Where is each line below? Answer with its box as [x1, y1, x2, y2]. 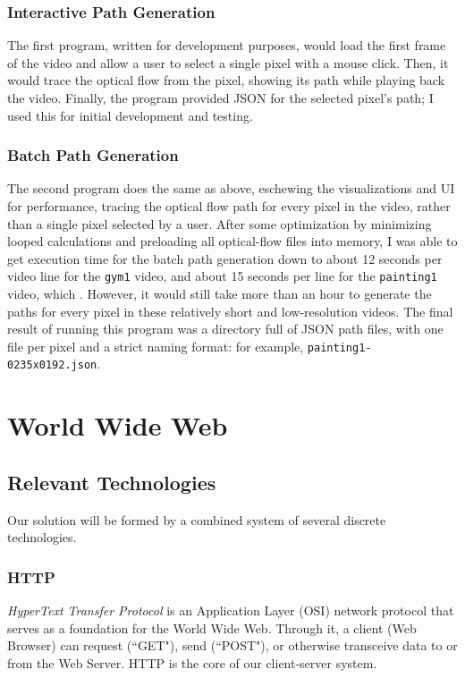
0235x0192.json [7, 359, 97, 372]
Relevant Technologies [7, 468, 216, 496]
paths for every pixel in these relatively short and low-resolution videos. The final [7, 301, 453, 320]
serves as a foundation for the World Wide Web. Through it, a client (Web [7, 618, 417, 637]
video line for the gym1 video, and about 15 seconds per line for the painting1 [7, 267, 437, 285]
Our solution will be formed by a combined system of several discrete [7, 510, 386, 529]
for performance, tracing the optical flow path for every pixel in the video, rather [7, 197, 451, 215]
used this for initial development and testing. [7, 106, 253, 124]
